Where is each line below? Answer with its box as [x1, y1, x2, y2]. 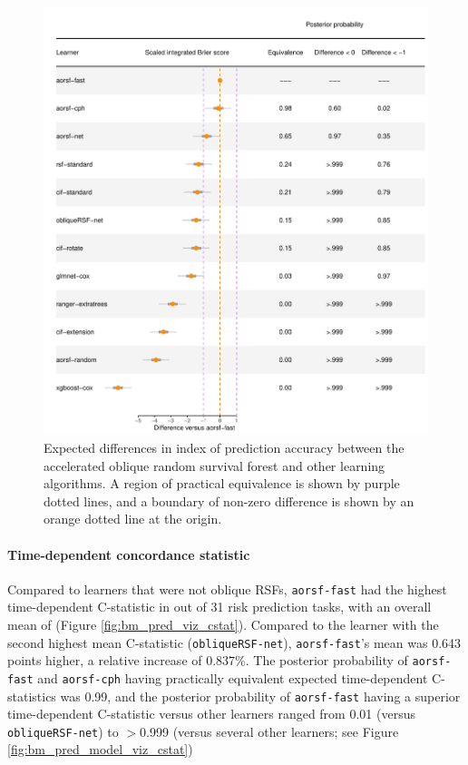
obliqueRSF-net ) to [7, 721, 119, 740]
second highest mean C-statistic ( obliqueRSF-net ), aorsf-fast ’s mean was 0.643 [7, 633, 462, 652]
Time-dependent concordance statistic [7, 544, 250, 564]
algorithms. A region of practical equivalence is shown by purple [44, 474, 400, 493]
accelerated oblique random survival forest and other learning [44, 456, 385, 475]
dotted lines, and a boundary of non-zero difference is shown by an [44, 491, 414, 510]
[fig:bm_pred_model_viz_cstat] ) [7, 740, 193, 759]
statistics [7, 686, 56, 705]
